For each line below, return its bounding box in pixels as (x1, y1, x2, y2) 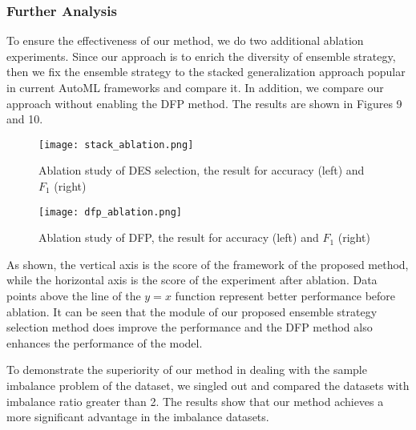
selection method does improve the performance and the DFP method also (6, 319, 373, 336)
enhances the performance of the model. (6, 334, 203, 351)
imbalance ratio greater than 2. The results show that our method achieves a (6, 392, 384, 409)
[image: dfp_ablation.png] (38, 206, 182, 218)
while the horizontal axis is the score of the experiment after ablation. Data (6, 271, 378, 288)
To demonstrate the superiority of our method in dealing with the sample (6, 361, 367, 378)
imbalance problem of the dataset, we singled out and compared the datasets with (6, 377, 410, 394)
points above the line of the (6, 287, 141, 304)
